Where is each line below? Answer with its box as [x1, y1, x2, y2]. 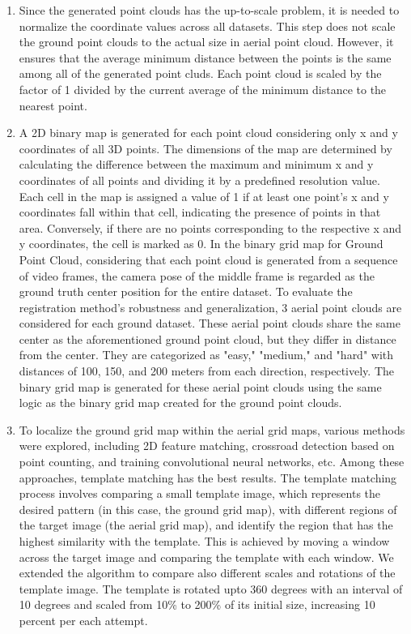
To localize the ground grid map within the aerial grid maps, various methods [19, 421, 405, 438]
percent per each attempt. [19, 611, 148, 628]
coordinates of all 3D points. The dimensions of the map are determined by [19, 139, 392, 156]
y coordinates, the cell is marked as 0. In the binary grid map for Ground [19, 235, 383, 252]
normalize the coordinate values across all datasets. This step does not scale [19, 17, 396, 34]
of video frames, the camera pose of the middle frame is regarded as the [19, 267, 375, 284]
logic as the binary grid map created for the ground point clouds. [19, 394, 342, 411]
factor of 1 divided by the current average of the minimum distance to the [19, 80, 387, 97]
